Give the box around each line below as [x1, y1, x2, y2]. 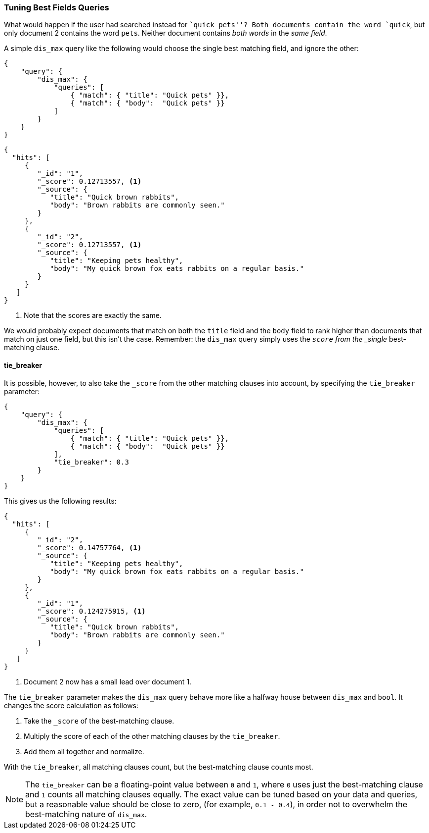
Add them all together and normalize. [24, 747, 144, 756]
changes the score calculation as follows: [4, 701, 139, 710]
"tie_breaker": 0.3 [54, 458, 129, 466]
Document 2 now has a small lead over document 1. [24, 677, 192, 686]
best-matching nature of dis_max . [25, 809, 147, 819]
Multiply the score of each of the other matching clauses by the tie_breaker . [24, 731, 280, 740]
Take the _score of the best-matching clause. [24, 716, 174, 725]
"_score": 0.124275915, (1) [37, 607, 146, 615]
